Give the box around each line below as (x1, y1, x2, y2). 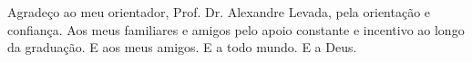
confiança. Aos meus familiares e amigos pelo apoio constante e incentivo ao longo (7, 20, 465, 39)
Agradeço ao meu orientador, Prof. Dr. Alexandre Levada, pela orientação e (7, 3, 431, 21)
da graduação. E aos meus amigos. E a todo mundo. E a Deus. (7, 38, 357, 57)
